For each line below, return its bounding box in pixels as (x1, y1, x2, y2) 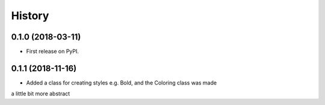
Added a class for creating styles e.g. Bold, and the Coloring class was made (26, 79, 217, 86)
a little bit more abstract (11, 90, 70, 97)
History (11, 9, 49, 22)
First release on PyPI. (26, 48, 79, 55)
